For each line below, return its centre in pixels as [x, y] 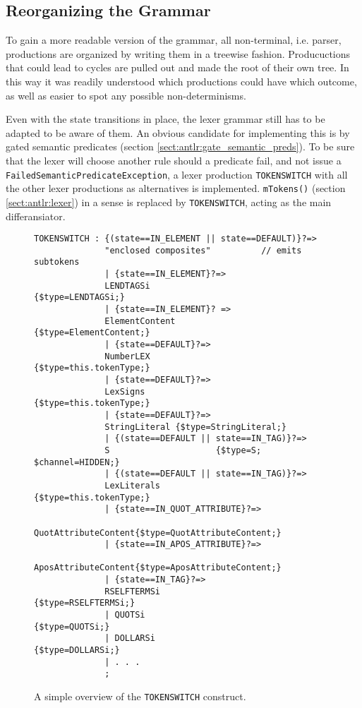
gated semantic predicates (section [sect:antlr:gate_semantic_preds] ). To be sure [180, 146]
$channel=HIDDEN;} [77, 462]
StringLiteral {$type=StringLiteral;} [195, 427]
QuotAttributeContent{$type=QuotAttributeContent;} [158, 533]
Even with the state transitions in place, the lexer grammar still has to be [165, 119]
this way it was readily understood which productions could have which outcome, [181, 81]
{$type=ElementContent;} [92, 333]
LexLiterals [132, 485]
